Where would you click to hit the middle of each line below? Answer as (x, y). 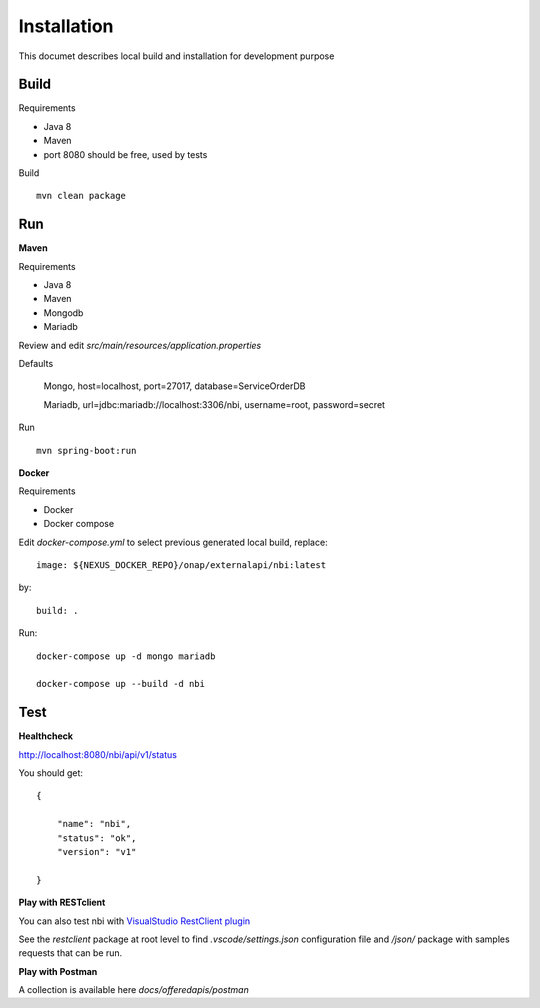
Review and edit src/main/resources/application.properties (140, 345)
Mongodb (63, 312)
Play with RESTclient (62, 902)
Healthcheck (46, 736)
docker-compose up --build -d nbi (120, 684)
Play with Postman (58, 971)
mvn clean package (81, 196)
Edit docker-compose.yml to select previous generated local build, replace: (173, 542)
